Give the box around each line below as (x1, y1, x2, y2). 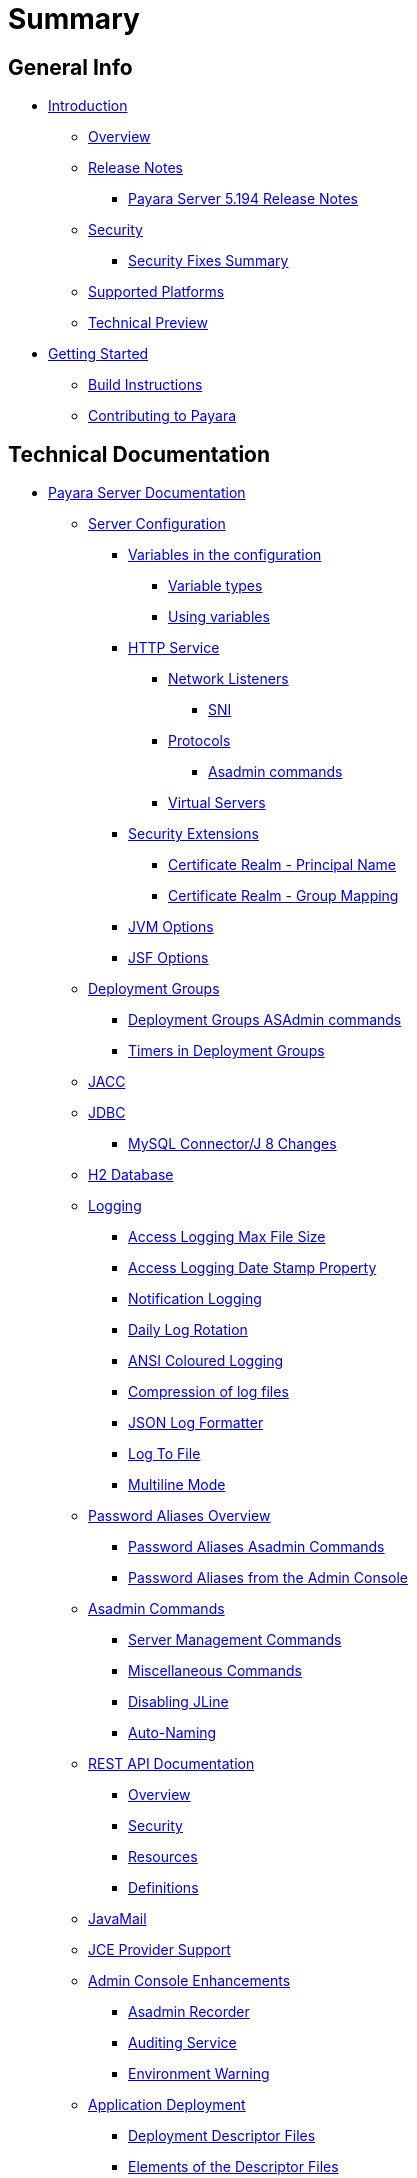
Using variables (168, 608, 270, 626)
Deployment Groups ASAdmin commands (128, 1011, 402, 1029)
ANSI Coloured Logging (128, 1352, 284, 1370)
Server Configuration (88, 515, 226, 533)
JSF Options (128, 949, 209, 967)
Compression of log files (128, 1383, 289, 1401)
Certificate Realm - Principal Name (168, 856, 397, 874)
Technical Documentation (8, 441, 271, 467)
